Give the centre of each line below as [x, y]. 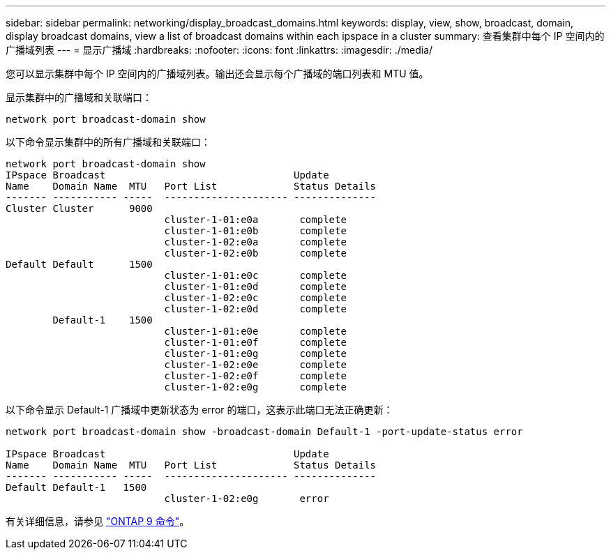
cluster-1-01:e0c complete [255, 275]
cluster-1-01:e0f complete [255, 342]
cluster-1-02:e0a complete [255, 242]
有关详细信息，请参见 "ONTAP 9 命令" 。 [98, 521]
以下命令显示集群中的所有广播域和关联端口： [108, 142]
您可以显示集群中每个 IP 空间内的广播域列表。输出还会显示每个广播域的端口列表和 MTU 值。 [217, 74]
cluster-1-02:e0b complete [255, 253]
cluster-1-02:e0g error [247, 499]
